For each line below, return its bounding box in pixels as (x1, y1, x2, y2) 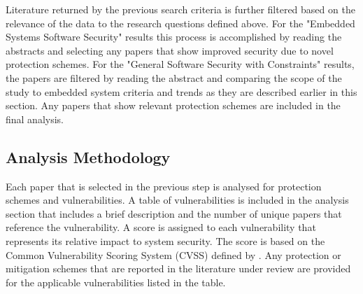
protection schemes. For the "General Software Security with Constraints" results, (6, 57, 355, 71)
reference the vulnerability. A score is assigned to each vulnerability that (6, 220, 316, 234)
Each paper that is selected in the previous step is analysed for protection (6, 178, 322, 193)
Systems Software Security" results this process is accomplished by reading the (6, 29, 342, 44)
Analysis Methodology (6, 146, 171, 167)
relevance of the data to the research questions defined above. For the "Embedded (6, 15, 355, 30)
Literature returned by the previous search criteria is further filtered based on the (6, 2, 355, 16)
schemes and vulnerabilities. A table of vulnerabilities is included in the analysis (6, 192, 349, 207)
